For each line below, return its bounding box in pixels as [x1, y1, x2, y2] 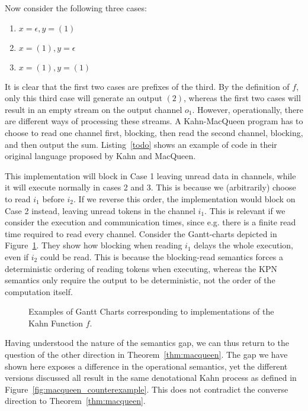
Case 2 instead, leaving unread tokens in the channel [5, 204, 195, 216]
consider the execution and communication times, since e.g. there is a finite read [5, 216, 296, 228]
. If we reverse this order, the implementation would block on [73, 192, 296, 205]
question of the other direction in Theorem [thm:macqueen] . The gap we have [5, 348, 288, 361]
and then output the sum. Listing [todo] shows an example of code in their [5, 138, 277, 150]
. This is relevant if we [204, 204, 285, 216]
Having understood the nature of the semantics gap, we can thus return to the [5, 336, 289, 349]
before [42, 192, 65, 205]
